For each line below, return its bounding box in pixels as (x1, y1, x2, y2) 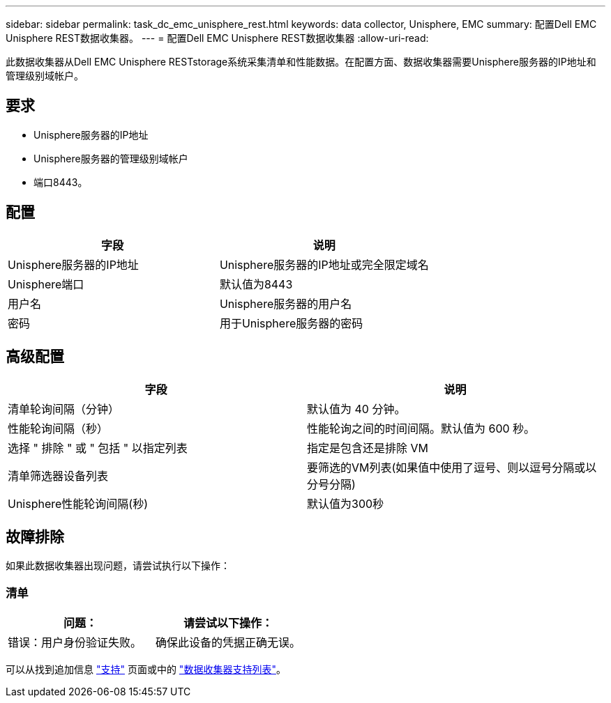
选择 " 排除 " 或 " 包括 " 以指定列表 (8, 440, 188, 455)
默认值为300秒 (307, 496, 384, 511)
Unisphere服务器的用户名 (219, 296, 352, 311)
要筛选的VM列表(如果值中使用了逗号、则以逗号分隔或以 (307, 460, 597, 474)
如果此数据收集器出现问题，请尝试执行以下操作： (6, 559, 230, 572)
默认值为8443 (219, 277, 293, 291)
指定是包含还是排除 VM (307, 440, 428, 455)
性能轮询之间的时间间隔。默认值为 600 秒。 (307, 421, 536, 435)
